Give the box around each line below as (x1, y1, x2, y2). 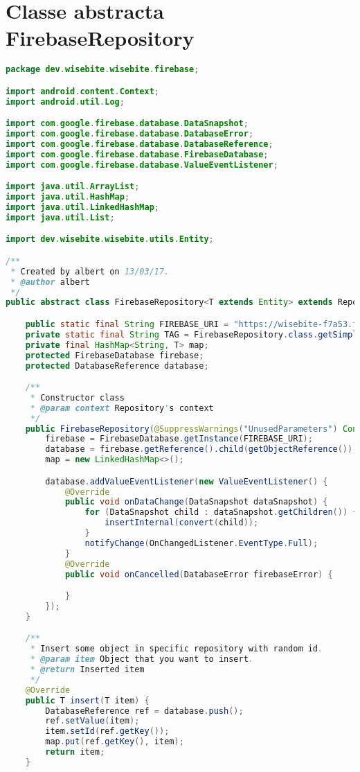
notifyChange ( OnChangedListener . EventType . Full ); (84, 538, 318, 548)
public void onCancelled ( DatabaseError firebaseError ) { (64, 569, 333, 579)
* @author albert (10, 277, 90, 287)
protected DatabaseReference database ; (25, 360, 209, 371)
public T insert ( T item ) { (25, 695, 150, 705)
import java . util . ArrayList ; (6, 182, 140, 192)
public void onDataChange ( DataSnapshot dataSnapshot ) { (64, 497, 328, 507)
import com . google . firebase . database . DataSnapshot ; (6, 119, 249, 129)
